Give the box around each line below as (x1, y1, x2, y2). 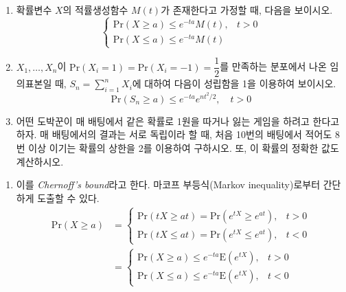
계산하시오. (16, 154, 64, 168)
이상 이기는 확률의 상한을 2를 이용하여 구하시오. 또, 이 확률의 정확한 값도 (28, 141, 339, 155)
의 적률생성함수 (62, 3, 128, 16)
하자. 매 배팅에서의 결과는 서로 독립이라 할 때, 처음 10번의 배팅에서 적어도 (16, 127, 332, 142)
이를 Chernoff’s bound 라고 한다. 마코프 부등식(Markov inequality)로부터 (16, 177, 321, 192)
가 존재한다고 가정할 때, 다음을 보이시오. (161, 3, 333, 16)
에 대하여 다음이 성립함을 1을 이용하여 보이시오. (132, 76, 336, 91)
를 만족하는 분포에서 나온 (220, 59, 327, 74)
